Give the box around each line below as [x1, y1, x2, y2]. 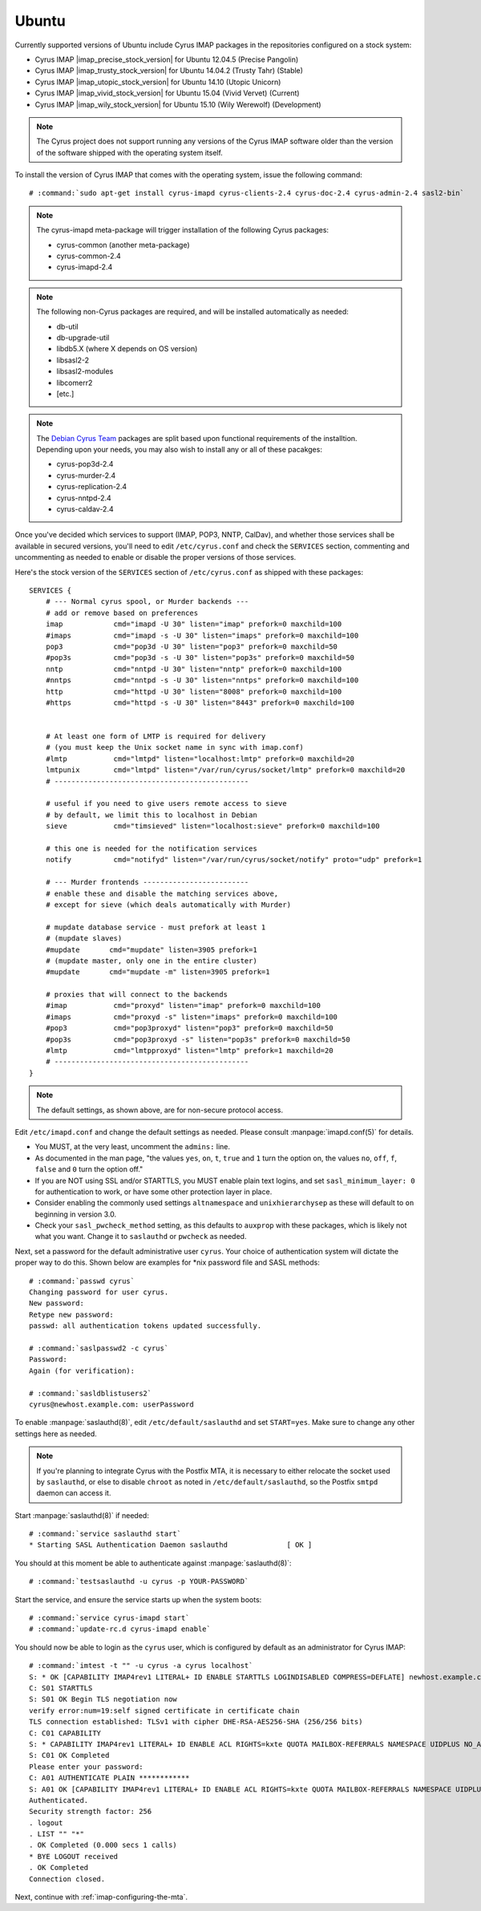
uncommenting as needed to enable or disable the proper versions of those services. [14, 553, 297, 562]
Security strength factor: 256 [29, 1807, 152, 1816]
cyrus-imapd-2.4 [56, 262, 113, 272]
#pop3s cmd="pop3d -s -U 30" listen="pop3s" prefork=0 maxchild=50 [45, 654, 355, 662]
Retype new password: [29, 1310, 114, 1319]
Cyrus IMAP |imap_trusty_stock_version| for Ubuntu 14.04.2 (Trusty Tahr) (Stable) [34, 66, 304, 75]
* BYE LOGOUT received [29, 1852, 119, 1860]
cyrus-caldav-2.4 [56, 504, 114, 514]
